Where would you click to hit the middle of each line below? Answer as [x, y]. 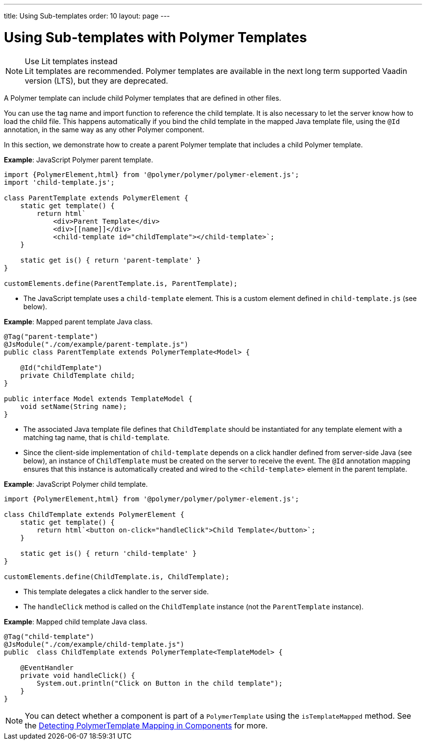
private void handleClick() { [78, 675]
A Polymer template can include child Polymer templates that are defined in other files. [142, 98]
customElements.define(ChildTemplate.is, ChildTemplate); [117, 576]
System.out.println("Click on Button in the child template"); [160, 683]
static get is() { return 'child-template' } [108, 553]
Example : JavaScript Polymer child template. [76, 484]
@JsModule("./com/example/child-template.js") [94, 644]
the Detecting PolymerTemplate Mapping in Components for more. [146, 725]
